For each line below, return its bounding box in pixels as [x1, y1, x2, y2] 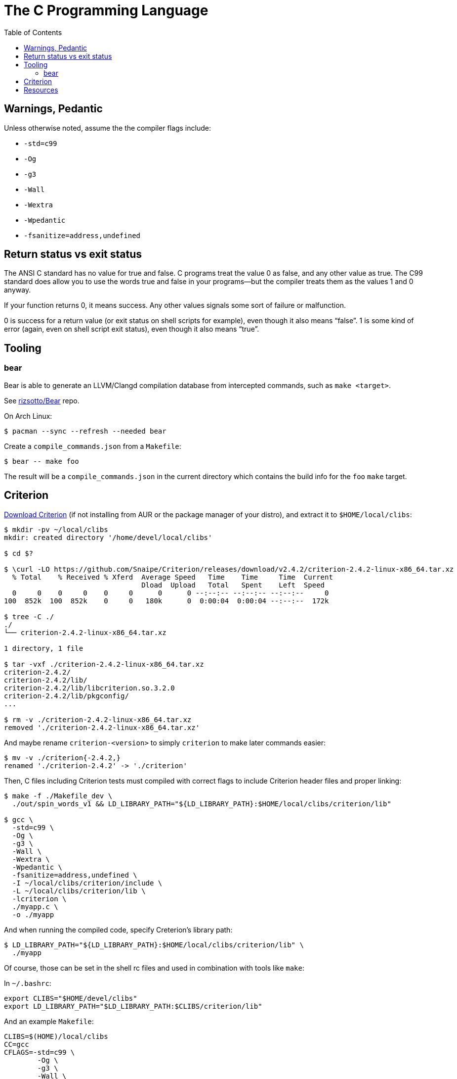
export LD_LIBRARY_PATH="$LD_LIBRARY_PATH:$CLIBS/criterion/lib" [4, 1002, 262, 1010]
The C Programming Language [4, 2, 208, 19]
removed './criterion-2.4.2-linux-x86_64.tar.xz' [4, 723, 200, 732]
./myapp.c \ [12, 902, 58, 911]
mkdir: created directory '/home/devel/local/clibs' [4, 533, 212, 541]
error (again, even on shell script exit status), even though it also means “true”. [4, 325, 259, 334]
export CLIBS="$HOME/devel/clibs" [4, 994, 137, 1002]
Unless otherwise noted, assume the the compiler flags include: [4, 123, 211, 132]
